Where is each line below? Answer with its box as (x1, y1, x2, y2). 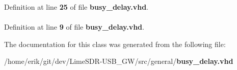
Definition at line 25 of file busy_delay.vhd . (4, 2, 148, 12)
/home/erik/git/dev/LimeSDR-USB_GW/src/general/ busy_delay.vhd (4, 56, 233, 66)
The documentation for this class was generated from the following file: (4, 38, 226, 49)
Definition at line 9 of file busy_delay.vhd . (4, 21, 144, 32)
